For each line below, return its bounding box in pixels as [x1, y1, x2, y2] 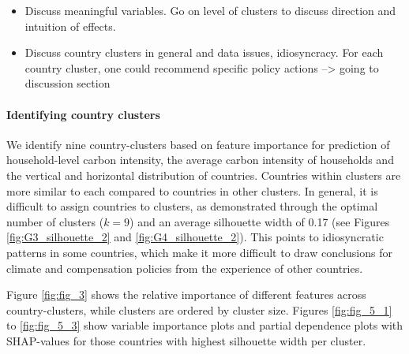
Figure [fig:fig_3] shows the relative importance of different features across [6, 286, 366, 303]
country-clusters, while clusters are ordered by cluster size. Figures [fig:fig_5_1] [6, 301, 392, 318]
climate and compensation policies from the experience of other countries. [6, 259, 363, 276]
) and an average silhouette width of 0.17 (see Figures [129, 213, 390, 229]
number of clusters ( [6, 213, 104, 229]
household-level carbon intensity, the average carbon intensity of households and [6, 151, 394, 168]
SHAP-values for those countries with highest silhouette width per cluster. [6, 332, 366, 348]
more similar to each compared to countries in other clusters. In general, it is [6, 182, 378, 199]
